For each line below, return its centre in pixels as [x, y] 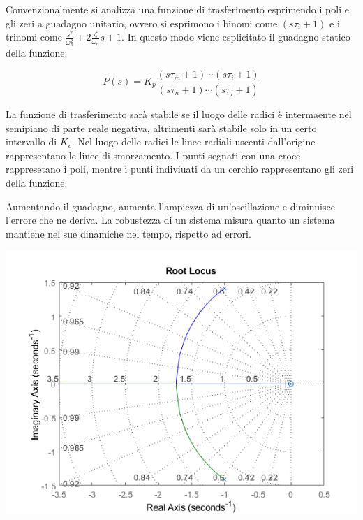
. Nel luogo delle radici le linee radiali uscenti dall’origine [193, 142]
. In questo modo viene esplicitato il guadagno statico [236, 37]
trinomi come [34, 37]
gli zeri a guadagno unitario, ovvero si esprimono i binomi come [142, 23]
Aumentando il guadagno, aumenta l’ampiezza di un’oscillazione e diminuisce [170, 206]
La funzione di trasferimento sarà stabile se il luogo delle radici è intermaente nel [179, 114]
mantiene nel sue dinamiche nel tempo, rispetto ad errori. [128, 233]
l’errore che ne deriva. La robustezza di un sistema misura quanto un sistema [170, 220]
